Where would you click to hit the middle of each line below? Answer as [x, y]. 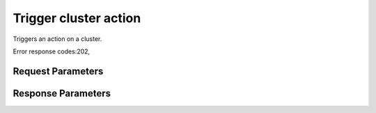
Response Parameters [62, 93]
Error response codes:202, [52, 51]
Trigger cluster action [77, 18]
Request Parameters [58, 71]
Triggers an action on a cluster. [57, 39]
